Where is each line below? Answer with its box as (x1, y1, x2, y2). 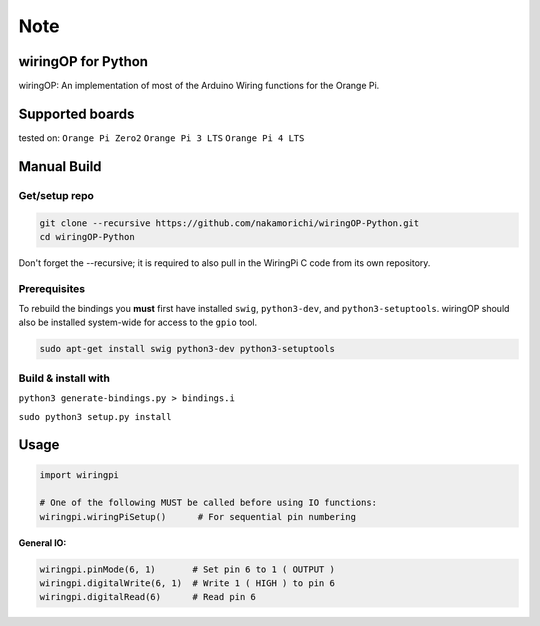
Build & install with (18, 371, 110, 385)
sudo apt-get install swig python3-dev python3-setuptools (39, 343, 335, 355)
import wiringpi (39, 469, 120, 480)
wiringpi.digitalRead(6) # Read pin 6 (39, 591, 257, 603)
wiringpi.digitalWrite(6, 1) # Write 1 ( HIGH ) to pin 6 (39, 578, 335, 589)
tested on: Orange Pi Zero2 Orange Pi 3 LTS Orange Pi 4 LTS (18, 131, 305, 144)
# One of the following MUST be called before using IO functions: (39, 497, 378, 509)
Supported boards (18, 105, 135, 122)
